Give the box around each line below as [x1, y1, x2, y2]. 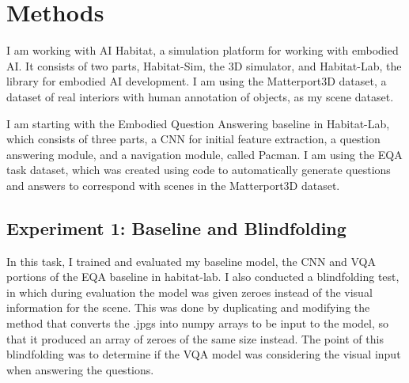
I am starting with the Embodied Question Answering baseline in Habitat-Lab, [6, 115, 390, 131]
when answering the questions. [6, 361, 154, 377]
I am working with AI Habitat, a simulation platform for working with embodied [6, 42, 399, 59]
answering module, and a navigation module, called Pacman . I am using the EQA [6, 146, 403, 162]
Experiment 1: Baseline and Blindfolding [6, 215, 347, 240]
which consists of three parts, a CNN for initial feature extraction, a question [6, 131, 381, 147]
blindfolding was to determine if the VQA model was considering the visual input [6, 346, 401, 362]
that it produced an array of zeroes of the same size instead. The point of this [6, 330, 384, 347]
